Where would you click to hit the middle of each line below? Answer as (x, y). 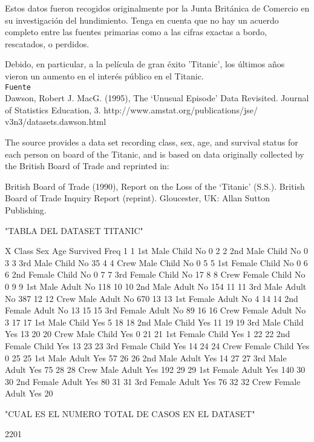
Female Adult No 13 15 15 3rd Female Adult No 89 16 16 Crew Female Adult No (155, 310)
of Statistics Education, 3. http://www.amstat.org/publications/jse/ (131, 109)
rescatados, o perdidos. (47, 43)
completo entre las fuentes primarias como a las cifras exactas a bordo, (136, 32)
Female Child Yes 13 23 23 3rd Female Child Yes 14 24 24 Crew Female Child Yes (157, 345)
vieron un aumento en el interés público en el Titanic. (104, 75)
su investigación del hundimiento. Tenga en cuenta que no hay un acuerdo (142, 20)
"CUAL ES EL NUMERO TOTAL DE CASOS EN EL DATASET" (130, 413)
